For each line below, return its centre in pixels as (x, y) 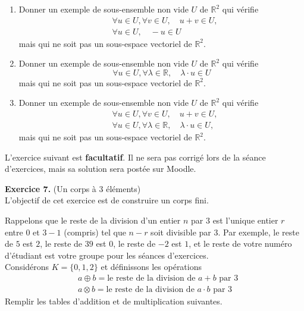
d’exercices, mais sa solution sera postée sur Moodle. (101, 169)
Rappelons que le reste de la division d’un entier (93, 220)
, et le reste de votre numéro (240, 244)
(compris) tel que (95, 232)
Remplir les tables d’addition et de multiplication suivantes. (114, 301)
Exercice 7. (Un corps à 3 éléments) (73, 188)
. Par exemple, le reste (258, 232)
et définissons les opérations (151, 267)
